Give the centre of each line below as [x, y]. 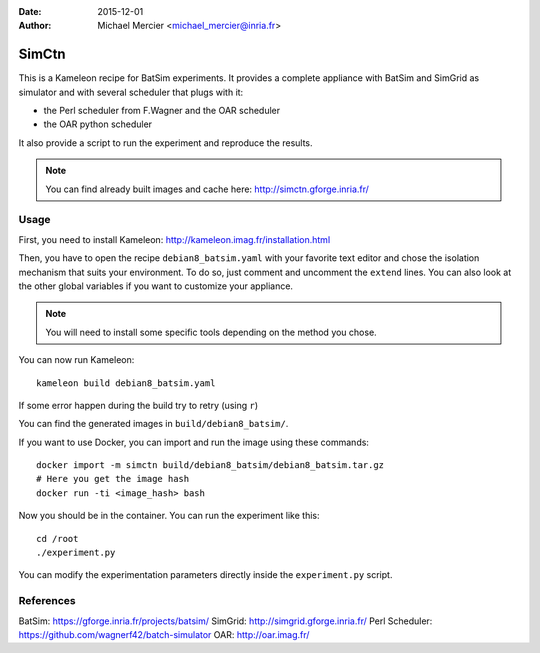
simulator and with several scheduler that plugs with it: [131, 92]
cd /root [57, 538]
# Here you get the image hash [113, 479]
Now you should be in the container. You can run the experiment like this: [169, 516]
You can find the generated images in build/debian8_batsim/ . [153, 424]
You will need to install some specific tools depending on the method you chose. [211, 332]
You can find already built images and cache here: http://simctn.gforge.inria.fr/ [207, 189]
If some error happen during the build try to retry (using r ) [138, 405]
